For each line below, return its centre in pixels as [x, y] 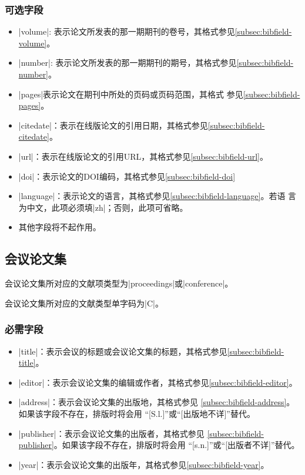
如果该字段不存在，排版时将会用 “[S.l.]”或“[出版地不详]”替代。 [137, 413]
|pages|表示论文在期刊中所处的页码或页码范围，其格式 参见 [131, 94]
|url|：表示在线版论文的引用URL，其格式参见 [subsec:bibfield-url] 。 [143, 156]
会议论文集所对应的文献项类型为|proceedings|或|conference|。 [119, 283]
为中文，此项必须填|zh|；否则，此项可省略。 [103, 207]
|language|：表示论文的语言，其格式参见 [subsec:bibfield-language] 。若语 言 [157, 196]
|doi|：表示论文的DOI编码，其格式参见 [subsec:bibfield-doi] [127, 176]
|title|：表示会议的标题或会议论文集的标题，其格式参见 [123, 351]
